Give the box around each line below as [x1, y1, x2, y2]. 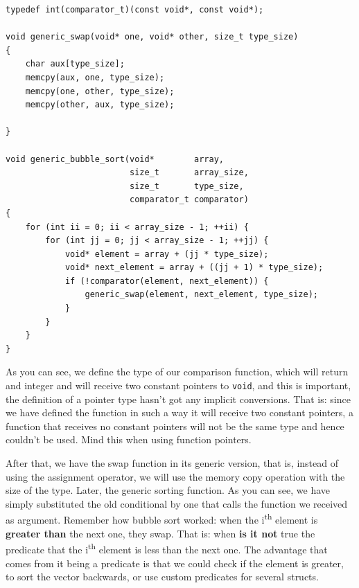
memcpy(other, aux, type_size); [25, 100, 175, 110]
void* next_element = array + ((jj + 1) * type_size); [64, 262, 324, 273]
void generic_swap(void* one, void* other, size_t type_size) [6, 32, 299, 42]
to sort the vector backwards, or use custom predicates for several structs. [6, 569, 319, 584]
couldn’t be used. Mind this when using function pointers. [6, 432, 252, 447]
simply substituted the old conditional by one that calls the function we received [6, 496, 348, 510]
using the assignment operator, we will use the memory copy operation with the [6, 469, 345, 483]
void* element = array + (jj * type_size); [64, 249, 269, 259]
